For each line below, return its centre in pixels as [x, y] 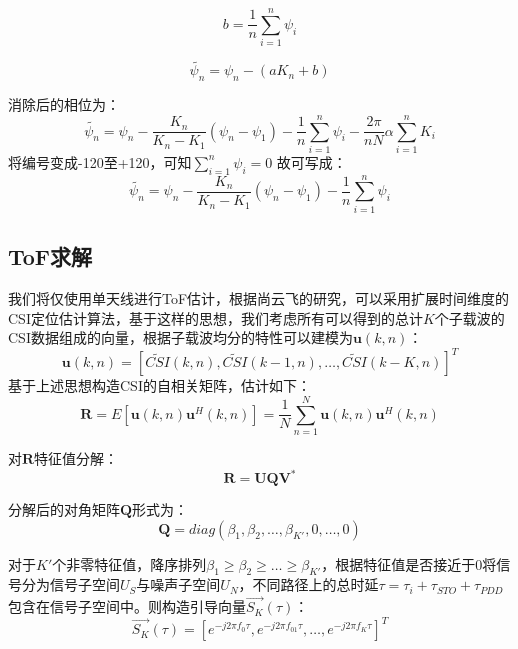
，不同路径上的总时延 [308, 584]
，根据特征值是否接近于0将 [409, 563]
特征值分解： [76, 457]
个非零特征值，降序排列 [129, 563]
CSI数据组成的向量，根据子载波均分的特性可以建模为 [180, 337]
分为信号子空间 [70, 584]
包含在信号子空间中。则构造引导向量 [127, 606]
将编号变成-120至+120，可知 [100, 161]
